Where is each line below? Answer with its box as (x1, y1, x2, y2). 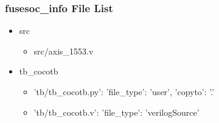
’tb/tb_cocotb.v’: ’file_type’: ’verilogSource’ (33, 105, 200, 118)
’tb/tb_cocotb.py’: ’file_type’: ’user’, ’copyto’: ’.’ (33, 85, 215, 98)
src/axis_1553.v (33, 44, 94, 57)
